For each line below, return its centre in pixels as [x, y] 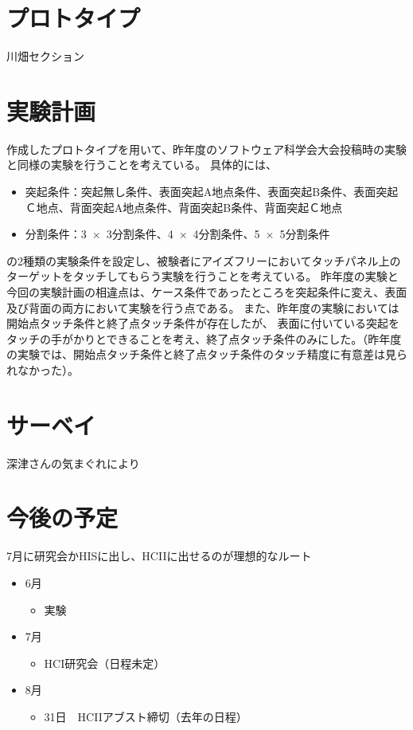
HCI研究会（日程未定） [105, 663]
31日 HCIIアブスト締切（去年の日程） [146, 716]
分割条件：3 [56, 234]
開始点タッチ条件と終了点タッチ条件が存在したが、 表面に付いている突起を [203, 323]
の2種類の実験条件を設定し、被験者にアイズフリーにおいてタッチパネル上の [204, 260]
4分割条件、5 [226, 234]
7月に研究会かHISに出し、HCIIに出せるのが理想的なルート [159, 556]
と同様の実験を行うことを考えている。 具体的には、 [142, 165]
